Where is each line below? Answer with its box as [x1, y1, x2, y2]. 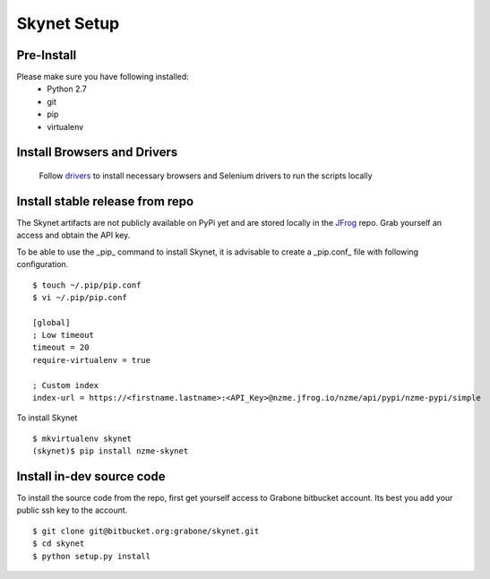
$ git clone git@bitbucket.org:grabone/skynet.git [32, 525, 260, 536]
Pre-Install [16, 48, 77, 63]
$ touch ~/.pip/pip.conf [32, 280, 142, 290]
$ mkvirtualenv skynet [32, 433, 133, 444]
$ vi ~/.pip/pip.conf [32, 292, 127, 302]
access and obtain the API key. [16, 229, 131, 241]
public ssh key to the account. [16, 505, 128, 515]
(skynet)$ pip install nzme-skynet [32, 446, 189, 456]
